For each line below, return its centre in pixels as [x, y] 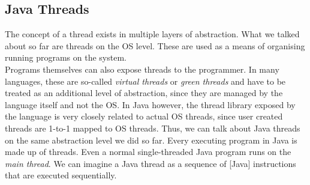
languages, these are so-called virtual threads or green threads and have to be [145, 81]
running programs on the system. [66, 57]
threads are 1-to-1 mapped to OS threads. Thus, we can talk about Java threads [153, 128]
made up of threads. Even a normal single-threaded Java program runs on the [148, 152]
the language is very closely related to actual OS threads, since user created [144, 116]
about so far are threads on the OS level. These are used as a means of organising [155, 45]
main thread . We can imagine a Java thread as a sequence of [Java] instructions [151, 163]
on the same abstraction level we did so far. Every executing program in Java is [151, 140]
